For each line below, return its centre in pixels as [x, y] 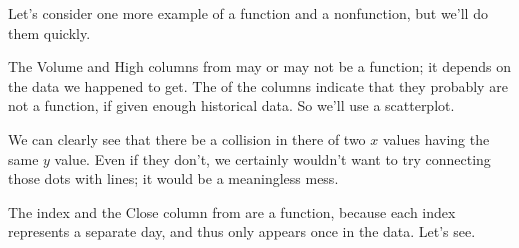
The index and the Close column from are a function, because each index [232, 211]
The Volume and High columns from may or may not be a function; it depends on [260, 66]
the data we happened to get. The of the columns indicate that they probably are [258, 85]
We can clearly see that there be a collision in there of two [187, 138]
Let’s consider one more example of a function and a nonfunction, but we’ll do [248, 13]
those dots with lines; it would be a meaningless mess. [173, 178]
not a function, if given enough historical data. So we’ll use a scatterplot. [231, 105]
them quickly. [49, 32]
